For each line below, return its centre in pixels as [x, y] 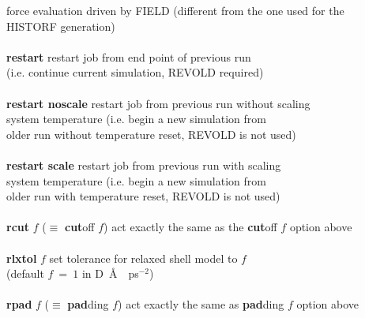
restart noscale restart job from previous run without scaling [158, 103]
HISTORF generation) [61, 26]
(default [25, 273]
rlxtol [22, 258]
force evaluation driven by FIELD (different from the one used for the [175, 10]
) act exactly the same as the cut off [190, 227]
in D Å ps [110, 273]
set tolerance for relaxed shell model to [143, 258]
